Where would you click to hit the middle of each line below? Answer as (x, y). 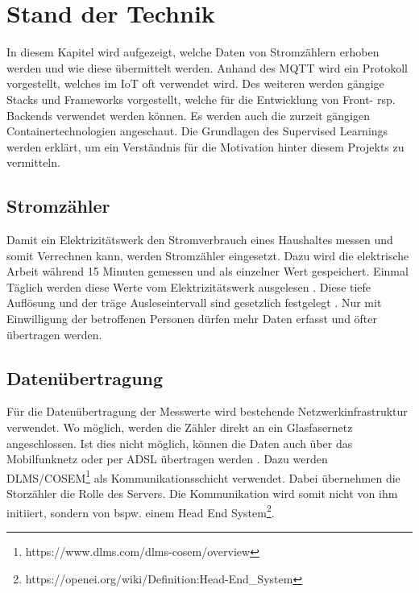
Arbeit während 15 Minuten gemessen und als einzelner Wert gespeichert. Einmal (207, 271)
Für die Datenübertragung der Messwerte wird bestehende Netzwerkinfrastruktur (207, 411)
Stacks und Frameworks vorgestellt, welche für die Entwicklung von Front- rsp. (201, 99)
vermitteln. (33, 162)
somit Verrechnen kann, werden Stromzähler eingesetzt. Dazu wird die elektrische (208, 255)
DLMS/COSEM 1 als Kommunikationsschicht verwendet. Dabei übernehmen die (203, 476)
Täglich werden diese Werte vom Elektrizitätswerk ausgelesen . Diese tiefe (189, 286)
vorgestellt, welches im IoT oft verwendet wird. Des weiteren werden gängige (195, 83)
